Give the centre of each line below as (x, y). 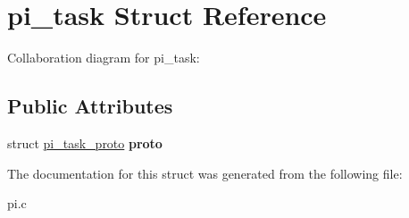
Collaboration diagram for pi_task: (104, 58)
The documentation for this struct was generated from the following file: (205, 173)
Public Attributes (90, 106)
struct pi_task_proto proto (85, 143)
